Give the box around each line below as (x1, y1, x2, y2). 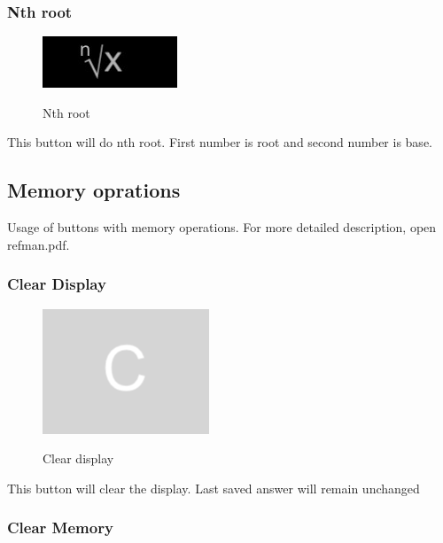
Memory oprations (7, 176, 181, 204)
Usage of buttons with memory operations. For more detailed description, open (7, 218, 437, 237)
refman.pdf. (7, 235, 70, 253)
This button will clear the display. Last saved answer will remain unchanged (7, 478, 420, 497)
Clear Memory (7, 516, 113, 539)
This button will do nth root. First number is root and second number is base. (7, 133, 432, 151)
